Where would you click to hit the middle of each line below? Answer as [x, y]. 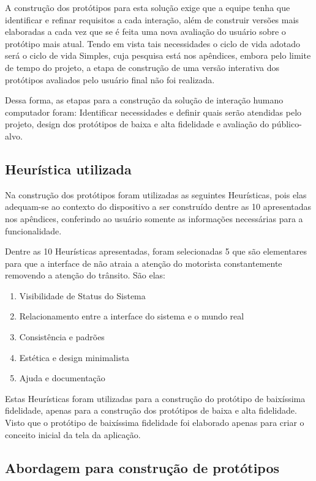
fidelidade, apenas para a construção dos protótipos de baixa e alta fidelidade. [151, 410]
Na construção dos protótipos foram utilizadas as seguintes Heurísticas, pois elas [156, 194]
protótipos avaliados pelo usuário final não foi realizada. [110, 79]
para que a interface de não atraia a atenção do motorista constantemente [144, 263]
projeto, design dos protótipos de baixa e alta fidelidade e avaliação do [137, 124]
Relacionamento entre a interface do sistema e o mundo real [132, 316]
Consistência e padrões [62, 337]
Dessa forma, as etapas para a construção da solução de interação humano [144, 100]
